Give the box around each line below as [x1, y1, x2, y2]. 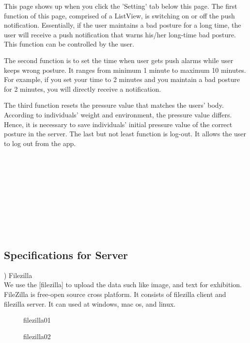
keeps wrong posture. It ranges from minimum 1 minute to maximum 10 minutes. [4, 65, 246, 75]
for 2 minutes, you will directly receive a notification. [4, 83, 161, 94]
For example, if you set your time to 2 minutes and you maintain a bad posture [4, 74, 240, 84]
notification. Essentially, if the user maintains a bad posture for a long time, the [4, 20, 241, 30]
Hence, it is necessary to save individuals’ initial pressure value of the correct [4, 119, 233, 129]
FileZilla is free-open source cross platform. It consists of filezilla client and [4, 289, 226, 299]
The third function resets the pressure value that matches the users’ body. [4, 100, 224, 110]
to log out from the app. [4, 138, 76, 148]
